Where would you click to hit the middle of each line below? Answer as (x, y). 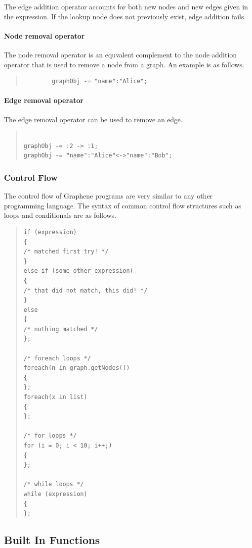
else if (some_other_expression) (78, 271)
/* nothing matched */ (61, 329)
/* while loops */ (54, 484)
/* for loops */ (50, 436)
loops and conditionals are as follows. (60, 215)
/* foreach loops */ (57, 358)
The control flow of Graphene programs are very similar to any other (108, 196)
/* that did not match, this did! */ (85, 290)
